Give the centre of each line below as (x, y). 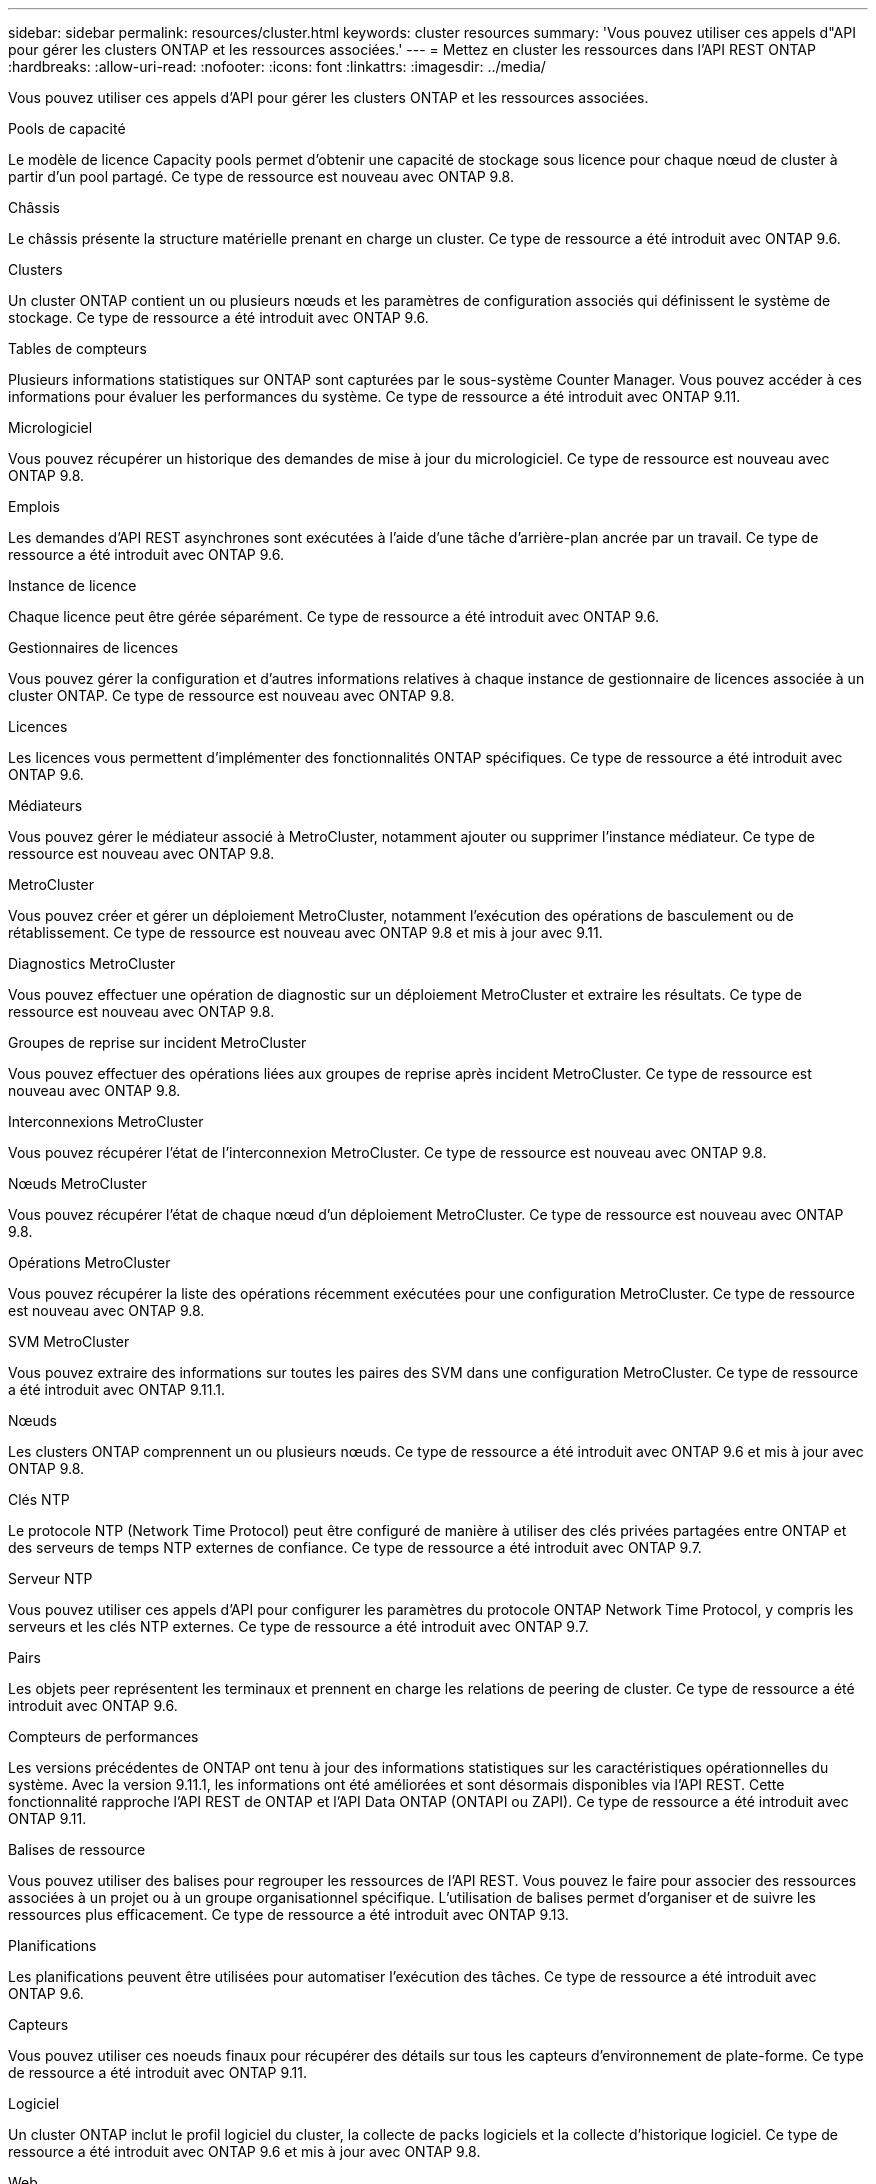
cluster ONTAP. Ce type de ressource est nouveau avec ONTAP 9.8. (231, 695)
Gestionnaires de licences (93, 647)
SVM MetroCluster (69, 1341)
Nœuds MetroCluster (77, 1183)
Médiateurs (45, 805)
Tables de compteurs (77, 348)
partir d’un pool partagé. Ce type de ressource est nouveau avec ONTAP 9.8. (261, 176)
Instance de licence (72, 585)
